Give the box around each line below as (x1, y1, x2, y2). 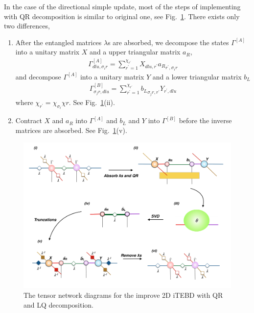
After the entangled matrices (15, 37, 102, 47)
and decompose (15, 71, 61, 81)
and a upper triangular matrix (90, 47, 181, 57)
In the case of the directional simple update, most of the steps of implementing (4, 1, 241, 11)
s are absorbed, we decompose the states (108, 37, 229, 47)
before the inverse (179, 115, 232, 126)
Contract (15, 115, 42, 126)
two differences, (4, 21, 50, 31)
